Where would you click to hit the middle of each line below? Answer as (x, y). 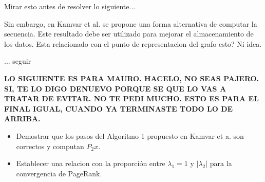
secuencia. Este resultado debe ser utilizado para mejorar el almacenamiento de (129, 34)
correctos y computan (50, 146)
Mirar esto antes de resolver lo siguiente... (70, 6)
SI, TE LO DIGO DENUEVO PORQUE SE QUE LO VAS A (115, 88)
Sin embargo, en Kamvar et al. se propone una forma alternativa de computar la (131, 23)
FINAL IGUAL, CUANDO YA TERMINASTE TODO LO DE (119, 108)
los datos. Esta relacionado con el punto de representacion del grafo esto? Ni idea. (133, 43)
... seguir (18, 61)
